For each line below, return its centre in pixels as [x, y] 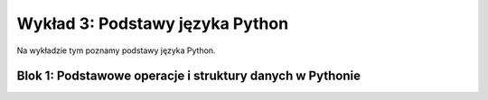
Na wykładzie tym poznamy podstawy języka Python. [116, 50]
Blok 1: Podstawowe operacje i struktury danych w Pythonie [189, 76]
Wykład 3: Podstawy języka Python [153, 23]
